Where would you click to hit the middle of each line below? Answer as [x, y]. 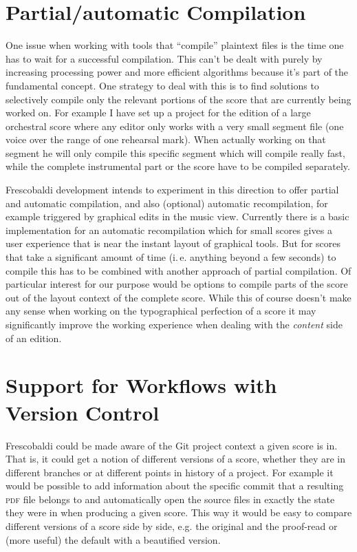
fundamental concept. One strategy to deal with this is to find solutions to [162, 85]
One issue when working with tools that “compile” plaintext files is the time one [175, 45]
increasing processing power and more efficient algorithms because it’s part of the [177, 72]
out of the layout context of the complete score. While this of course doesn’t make [178, 297]
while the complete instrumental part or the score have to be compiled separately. [178, 166]
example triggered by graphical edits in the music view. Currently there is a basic [177, 216]
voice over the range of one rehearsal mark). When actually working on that [166, 139]
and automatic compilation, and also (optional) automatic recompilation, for [167, 203]
